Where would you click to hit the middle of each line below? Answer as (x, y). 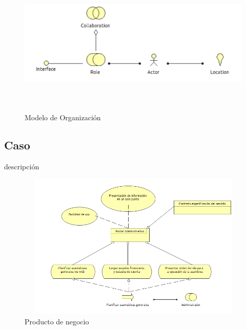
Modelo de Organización (63, 117)
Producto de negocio (57, 321)
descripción (22, 166)
